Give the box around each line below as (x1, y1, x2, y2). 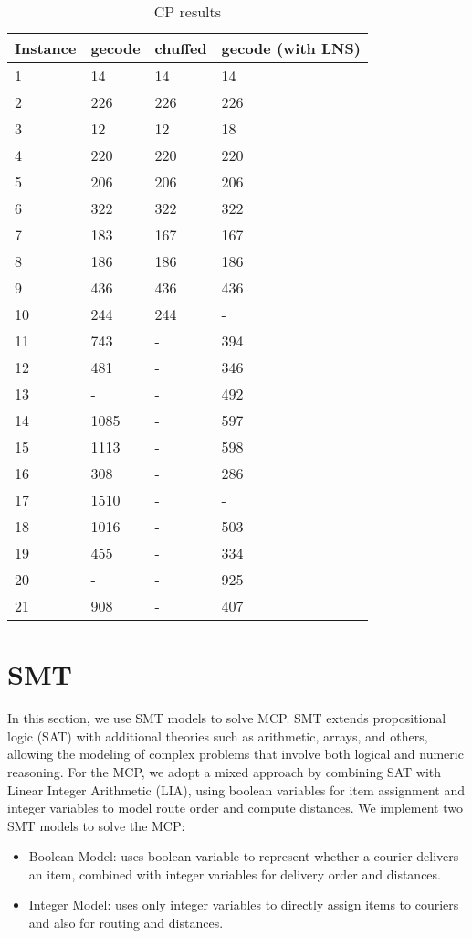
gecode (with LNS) (221, 37, 361, 59)
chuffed (154, 37, 207, 59)
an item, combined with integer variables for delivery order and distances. (28, 864, 441, 883)
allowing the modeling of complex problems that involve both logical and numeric (7, 744, 464, 763)
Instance (15, 37, 77, 59)
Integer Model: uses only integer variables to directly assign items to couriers (28, 895, 459, 914)
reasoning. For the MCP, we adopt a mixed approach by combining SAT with (7, 762, 442, 781)
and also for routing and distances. (28, 913, 224, 933)
